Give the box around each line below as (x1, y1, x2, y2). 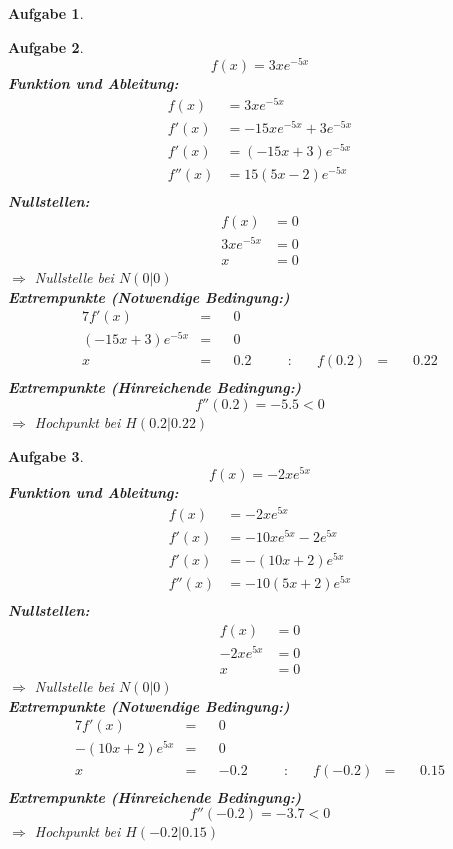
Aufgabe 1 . (8, 3, 84, 23)
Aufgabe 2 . (8, 36, 84, 57)
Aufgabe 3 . (8, 445, 84, 466)
